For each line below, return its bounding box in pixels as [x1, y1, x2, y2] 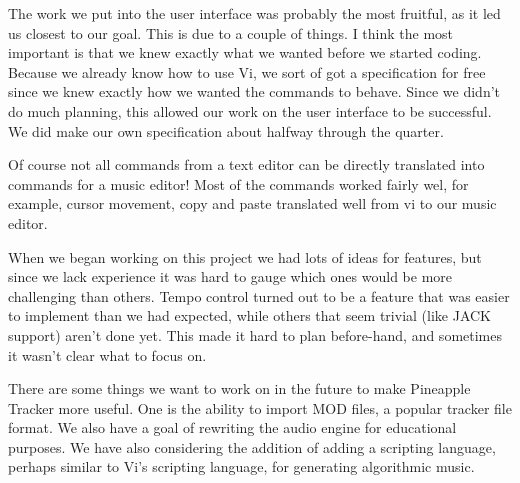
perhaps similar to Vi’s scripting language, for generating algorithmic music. [8, 456, 475, 477]
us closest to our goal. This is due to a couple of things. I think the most [8, 22, 454, 43]
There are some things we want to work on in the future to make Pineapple [8, 378, 471, 399]
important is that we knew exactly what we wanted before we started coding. [8, 42, 482, 63]
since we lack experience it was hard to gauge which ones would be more [8, 266, 452, 287]
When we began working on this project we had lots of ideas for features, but [8, 246, 482, 267]
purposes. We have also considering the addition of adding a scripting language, [8, 436, 496, 457]
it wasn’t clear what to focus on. [8, 344, 207, 365]
